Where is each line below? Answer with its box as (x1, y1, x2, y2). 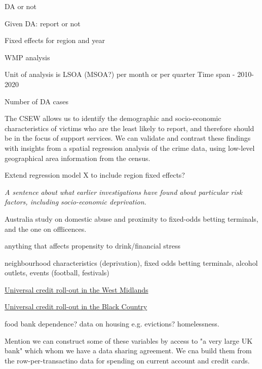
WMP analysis (5, 52, 50, 62)
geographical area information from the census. (5, 152, 151, 163)
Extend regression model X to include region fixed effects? (5, 170, 185, 180)
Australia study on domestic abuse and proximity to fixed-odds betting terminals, (5, 213, 258, 224)
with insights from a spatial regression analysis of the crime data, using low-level (5, 142, 255, 153)
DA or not (5, 1, 36, 11)
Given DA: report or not (5, 18, 81, 28)
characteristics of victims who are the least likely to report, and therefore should (5, 122, 254, 133)
